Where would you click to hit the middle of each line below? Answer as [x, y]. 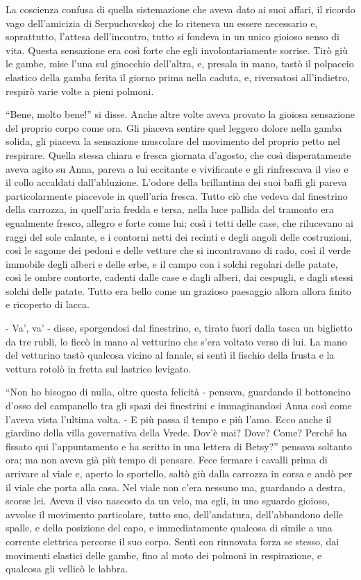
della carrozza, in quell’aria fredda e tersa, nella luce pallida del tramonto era [170, 209]
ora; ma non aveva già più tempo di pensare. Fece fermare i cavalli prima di [167, 460]
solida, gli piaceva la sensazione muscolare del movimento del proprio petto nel [173, 141]
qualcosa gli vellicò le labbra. [67, 569]
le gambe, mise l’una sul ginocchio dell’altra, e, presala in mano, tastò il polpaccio [180, 63]
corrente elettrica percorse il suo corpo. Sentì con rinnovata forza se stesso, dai [173, 541]
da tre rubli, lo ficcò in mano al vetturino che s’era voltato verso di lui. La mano [176, 341]
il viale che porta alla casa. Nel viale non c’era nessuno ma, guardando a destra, [176, 487]
